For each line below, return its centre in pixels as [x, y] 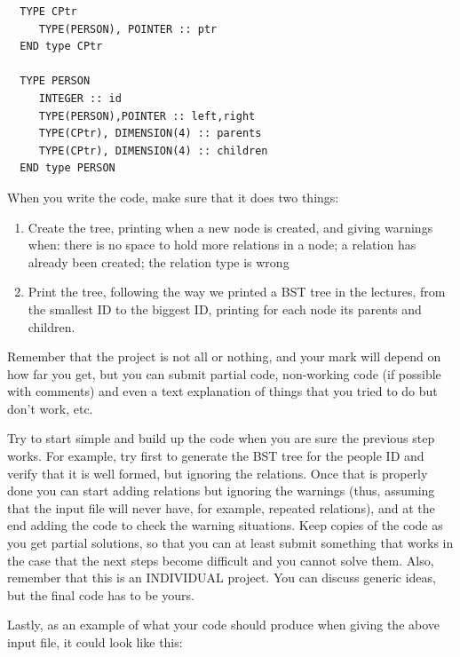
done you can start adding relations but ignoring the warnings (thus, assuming [221, 491]
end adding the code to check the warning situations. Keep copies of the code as [225, 525]
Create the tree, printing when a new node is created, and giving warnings [230, 227]
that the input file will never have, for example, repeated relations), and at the [221, 507]
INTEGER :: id [80, 98]
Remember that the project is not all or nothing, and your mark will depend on [224, 356]
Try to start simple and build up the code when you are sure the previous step [221, 438]
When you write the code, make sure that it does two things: [173, 197]
